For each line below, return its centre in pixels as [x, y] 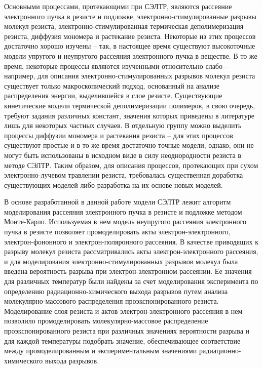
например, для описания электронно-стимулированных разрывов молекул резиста [130, 76]
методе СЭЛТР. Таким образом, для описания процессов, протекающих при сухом [131, 165]
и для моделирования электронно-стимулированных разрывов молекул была [121, 261]
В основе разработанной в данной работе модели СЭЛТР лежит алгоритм [118, 202]
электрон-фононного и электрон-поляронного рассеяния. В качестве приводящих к [131, 241]
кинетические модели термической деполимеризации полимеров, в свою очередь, [130, 105]
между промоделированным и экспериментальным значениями [101, 351]
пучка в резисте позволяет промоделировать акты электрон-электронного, [117, 232]
